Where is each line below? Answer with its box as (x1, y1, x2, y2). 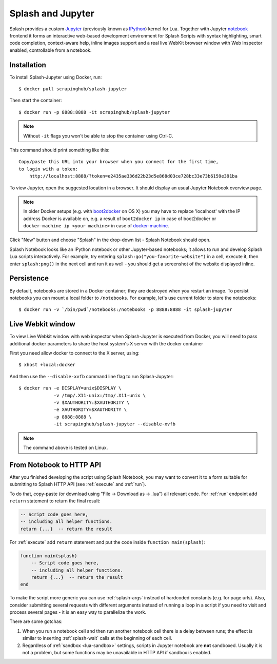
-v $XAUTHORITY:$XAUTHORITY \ (53, 399, 130, 405)
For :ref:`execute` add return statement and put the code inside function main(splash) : (9, 539, 206, 545)
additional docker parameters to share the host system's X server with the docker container (9, 340, 204, 346)
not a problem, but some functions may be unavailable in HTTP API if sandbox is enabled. (22, 650, 212, 656)
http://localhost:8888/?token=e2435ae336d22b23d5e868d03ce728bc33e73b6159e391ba (29, 173, 238, 179)
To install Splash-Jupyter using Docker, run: (9, 74, 102, 80)
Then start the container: (9, 97, 62, 104)
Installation (9, 61, 46, 69)
